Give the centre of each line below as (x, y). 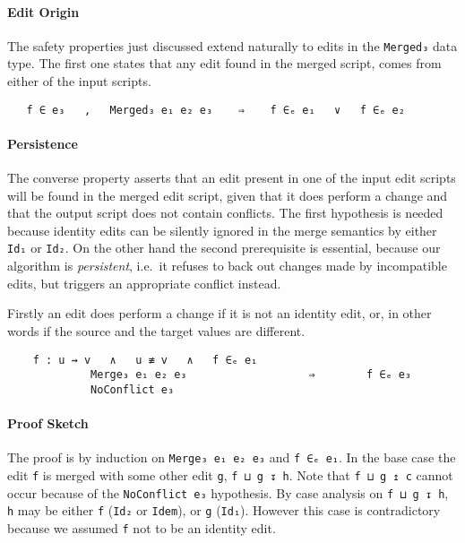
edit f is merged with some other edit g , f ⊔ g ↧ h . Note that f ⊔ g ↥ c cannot (230, 474)
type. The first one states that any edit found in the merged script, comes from (224, 63)
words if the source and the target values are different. (156, 330)
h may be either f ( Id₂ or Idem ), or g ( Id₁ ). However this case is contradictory (224, 510)
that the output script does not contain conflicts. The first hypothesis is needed (225, 213)
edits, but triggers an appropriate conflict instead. (144, 283)
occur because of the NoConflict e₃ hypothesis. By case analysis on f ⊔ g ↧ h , (228, 492)
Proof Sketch (48, 423)
